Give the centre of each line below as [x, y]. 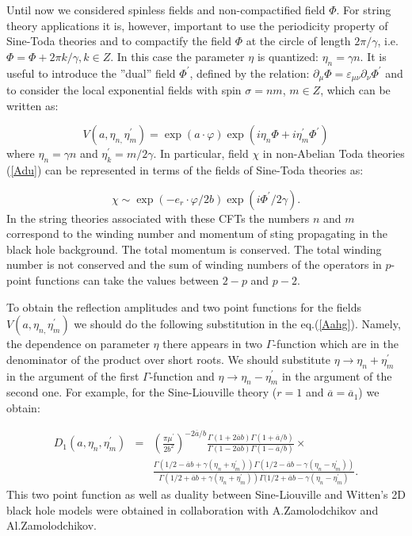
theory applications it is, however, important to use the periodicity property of [197, 25]
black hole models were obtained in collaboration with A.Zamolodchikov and [193, 509]
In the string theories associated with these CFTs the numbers [158, 218]
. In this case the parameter [177, 56]
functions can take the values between [127, 279]
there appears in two [212, 344]
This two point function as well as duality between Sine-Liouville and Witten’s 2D [206, 494]
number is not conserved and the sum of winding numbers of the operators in [194, 264]
